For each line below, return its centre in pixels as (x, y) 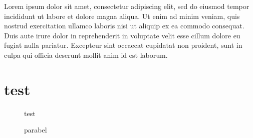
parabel (36, 130)
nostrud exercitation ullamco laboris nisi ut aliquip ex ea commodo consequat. (124, 26)
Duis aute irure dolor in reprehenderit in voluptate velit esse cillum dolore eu (122, 35)
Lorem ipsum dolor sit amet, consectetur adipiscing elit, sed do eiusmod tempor (127, 6)
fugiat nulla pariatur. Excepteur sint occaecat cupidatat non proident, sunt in (123, 45)
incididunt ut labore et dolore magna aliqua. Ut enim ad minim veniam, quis (122, 16)
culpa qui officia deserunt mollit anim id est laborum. (86, 55)
